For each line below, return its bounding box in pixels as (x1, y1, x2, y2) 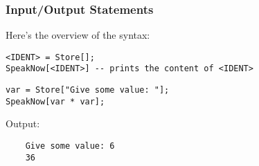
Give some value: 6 (25, 141, 115, 151)
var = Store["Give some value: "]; (6, 85, 170, 95)
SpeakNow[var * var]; (6, 96, 105, 107)
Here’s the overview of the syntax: (6, 28, 150, 42)
